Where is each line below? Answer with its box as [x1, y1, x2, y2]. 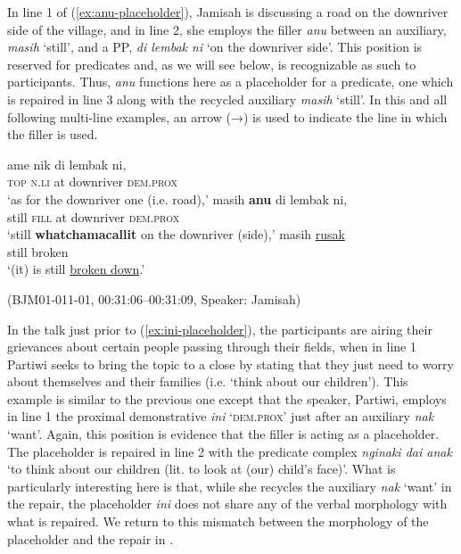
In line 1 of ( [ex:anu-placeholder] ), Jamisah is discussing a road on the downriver [7, 3, 449, 21]
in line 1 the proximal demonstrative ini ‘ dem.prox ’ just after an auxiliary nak [7, 407, 434, 426]
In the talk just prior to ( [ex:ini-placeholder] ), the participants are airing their [7, 319, 432, 338]
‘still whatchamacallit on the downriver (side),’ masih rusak [7, 225, 345, 244]
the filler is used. [7, 125, 98, 144]
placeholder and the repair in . [7, 529, 174, 548]
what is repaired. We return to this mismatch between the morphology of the [7, 512, 429, 531]
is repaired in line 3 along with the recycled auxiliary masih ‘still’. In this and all [7, 89, 448, 108]
